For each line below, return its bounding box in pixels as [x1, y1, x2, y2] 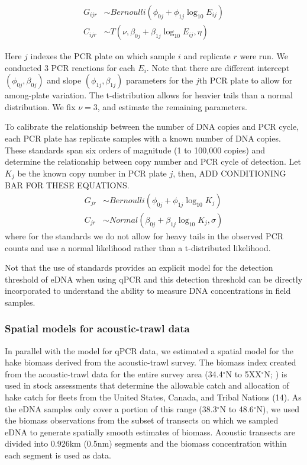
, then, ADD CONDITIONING [173, 166, 286, 179]
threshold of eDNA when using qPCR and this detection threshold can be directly [5, 272, 303, 285]
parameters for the [125, 74, 193, 86]
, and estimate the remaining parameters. [97, 100, 247, 113]
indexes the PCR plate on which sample [30, 50, 176, 62]
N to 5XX [225, 367, 261, 380]
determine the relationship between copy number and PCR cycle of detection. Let [5, 155, 301, 168]
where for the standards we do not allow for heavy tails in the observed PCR [5, 229, 284, 242]
